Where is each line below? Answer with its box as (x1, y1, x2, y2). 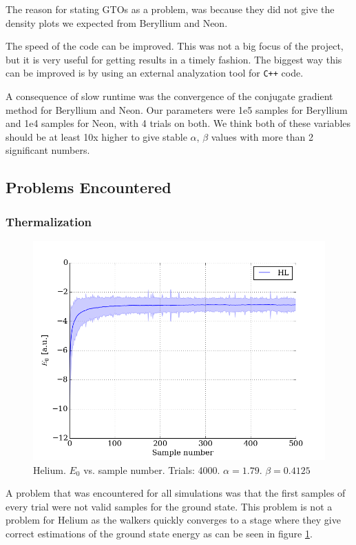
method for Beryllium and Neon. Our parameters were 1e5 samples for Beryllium (6, 102, 348, 117)
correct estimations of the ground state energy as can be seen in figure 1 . (6, 526, 313, 540)
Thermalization (6, 212, 92, 230)
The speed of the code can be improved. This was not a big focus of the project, (6, 39, 344, 53)
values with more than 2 (211, 129, 313, 143)
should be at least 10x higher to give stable (6, 129, 187, 143)
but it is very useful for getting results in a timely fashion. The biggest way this (6, 52, 342, 66)
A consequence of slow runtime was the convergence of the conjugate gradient (6, 89, 333, 103)
